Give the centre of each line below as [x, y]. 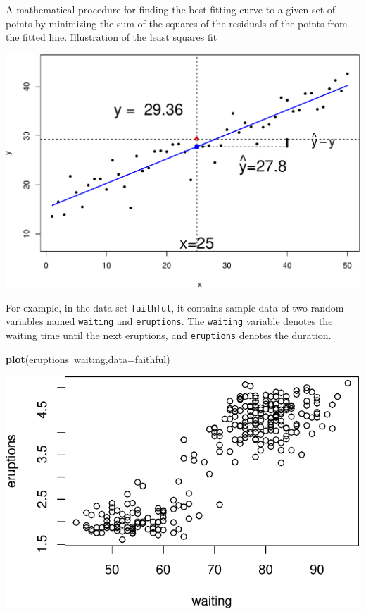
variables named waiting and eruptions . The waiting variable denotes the [169, 321]
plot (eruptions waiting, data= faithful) [88, 358]
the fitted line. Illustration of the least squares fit [112, 37]
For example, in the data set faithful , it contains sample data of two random [175, 307]
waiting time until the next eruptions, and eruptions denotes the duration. [169, 334]
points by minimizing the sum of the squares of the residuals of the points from [177, 23]
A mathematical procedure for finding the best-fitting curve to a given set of [171, 9]
